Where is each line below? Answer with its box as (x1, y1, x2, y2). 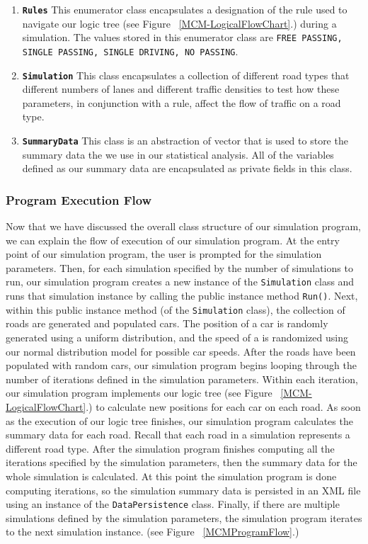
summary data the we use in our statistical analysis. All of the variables (22, 147, 334, 161)
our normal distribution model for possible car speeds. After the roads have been (6, 344, 356, 358)
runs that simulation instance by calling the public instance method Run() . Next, (6, 288, 358, 303)
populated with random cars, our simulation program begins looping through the (6, 358, 357, 373)
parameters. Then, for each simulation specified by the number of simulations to (6, 260, 353, 275)
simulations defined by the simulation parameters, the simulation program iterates (6, 510, 362, 525)
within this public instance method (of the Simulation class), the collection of (6, 302, 345, 317)
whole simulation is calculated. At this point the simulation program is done (6, 468, 337, 483)
